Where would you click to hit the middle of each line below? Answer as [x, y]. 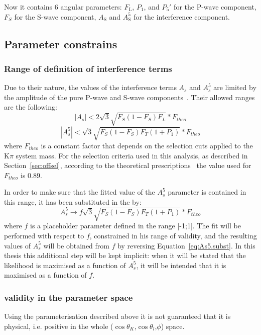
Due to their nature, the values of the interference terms [90, 87]
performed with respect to [44, 235]
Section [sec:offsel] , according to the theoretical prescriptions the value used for [128, 165]
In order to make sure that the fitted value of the [80, 192]
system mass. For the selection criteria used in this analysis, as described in [132, 155]
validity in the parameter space [69, 297]
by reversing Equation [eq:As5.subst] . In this [186, 245]
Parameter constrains [61, 44]
